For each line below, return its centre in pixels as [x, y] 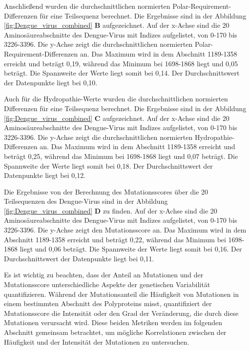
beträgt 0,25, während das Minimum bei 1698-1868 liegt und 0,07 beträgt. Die [121, 156]
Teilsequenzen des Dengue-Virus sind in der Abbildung [86, 201]
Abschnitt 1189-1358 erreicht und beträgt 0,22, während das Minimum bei [115, 239]
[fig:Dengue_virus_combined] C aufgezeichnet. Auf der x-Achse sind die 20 [117, 118]
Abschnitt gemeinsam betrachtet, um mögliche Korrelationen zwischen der [115, 332]
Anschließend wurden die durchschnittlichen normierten [87, 6]
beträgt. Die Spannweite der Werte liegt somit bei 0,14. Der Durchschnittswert [122, 73]
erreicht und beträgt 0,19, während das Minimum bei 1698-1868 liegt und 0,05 [121, 63]
